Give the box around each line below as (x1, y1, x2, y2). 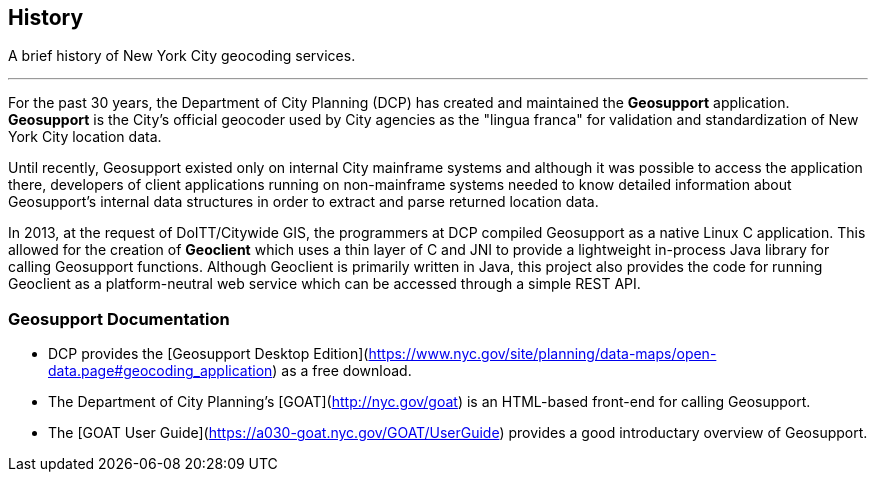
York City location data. (8, 128, 162, 146)
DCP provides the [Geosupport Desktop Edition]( (48, 345, 369, 363)
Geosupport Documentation (8, 308, 230, 329)
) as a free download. (272, 362, 412, 380)
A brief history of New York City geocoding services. (8, 47, 356, 65)
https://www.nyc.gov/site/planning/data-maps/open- (368, 345, 717, 363)
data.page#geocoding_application (48, 362, 273, 380)
